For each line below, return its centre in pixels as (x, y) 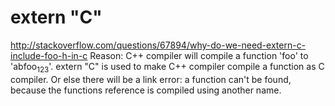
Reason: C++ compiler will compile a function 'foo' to (199, 55)
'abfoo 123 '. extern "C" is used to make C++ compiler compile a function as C (167, 67)
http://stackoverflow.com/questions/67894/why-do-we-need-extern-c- (158, 45)
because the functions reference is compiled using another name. (146, 90)
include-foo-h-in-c (49, 55)
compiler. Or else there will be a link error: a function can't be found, (151, 79)
